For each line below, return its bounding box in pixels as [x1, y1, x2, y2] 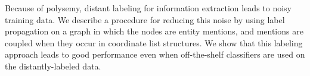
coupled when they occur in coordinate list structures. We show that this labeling [5, 36, 303, 49]
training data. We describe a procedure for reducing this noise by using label [5, 13, 285, 26]
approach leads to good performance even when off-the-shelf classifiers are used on [5, 48, 305, 61]
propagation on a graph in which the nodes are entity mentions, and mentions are [5, 25, 303, 37]
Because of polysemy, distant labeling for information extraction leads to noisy [5, 2, 292, 14]
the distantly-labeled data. [5, 59, 101, 72]
